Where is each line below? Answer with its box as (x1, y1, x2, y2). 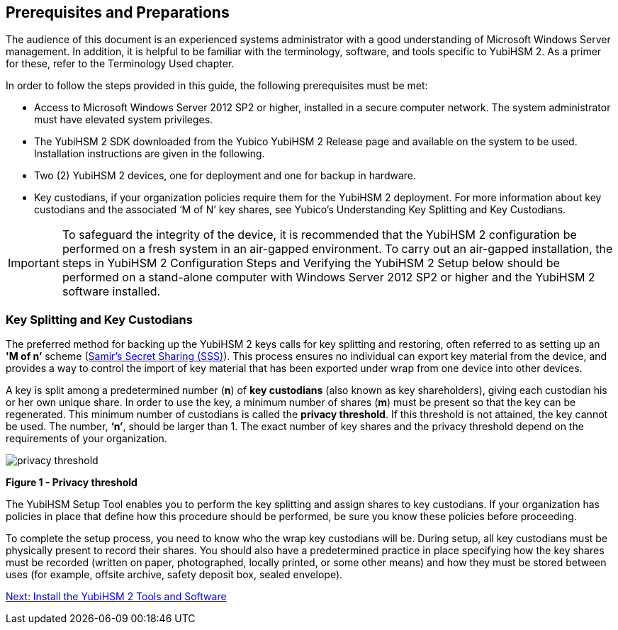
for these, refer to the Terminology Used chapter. (6, 57, 235, 70)
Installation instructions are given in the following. (34, 147, 265, 160)
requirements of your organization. (6, 432, 167, 445)
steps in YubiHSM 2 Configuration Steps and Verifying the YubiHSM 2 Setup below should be (62, 256, 560, 271)
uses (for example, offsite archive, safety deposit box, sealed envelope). (6, 568, 343, 581)
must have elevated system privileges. (34, 113, 213, 126)
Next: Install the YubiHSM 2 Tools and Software (6, 590, 227, 603)
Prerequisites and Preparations (6, 4, 230, 21)
